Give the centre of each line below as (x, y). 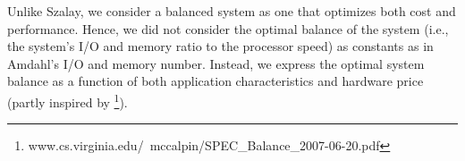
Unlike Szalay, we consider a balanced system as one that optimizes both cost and (232, 11)
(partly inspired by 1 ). (68, 100)
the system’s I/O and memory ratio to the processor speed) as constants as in (220, 46)
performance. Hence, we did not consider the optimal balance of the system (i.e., (228, 28)
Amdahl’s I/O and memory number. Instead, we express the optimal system (216, 63)
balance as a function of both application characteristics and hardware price (216, 81)
